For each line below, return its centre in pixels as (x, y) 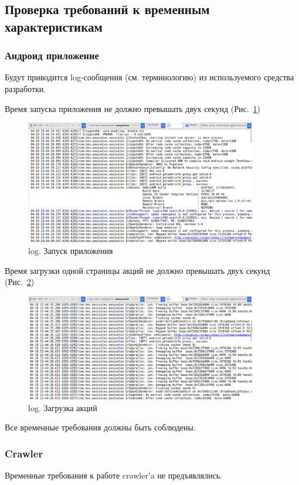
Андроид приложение (52, 55)
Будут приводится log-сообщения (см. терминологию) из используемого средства (149, 77)
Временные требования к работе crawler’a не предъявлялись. (113, 475)
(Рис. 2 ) (20, 282)
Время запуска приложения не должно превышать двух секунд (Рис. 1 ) (132, 108)
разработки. (26, 88)
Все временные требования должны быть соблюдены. (100, 427)
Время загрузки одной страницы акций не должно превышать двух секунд (137, 270)
